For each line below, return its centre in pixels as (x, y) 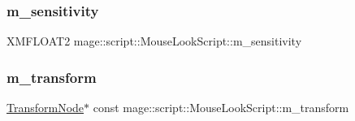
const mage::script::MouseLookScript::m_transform (221, 108)
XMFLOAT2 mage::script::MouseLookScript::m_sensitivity (154, 41)
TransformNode (45, 108)
